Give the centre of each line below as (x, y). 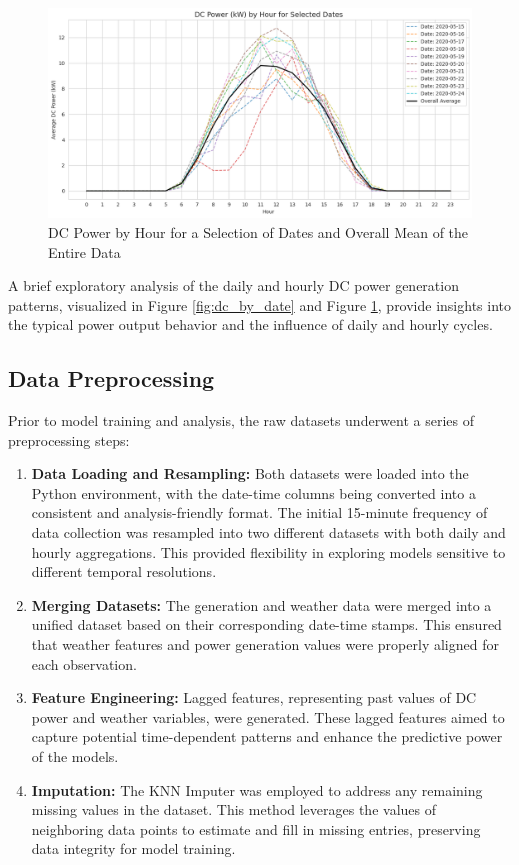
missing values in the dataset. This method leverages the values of (233, 809)
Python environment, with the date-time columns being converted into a (253, 492)
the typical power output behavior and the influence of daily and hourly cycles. (250, 324)
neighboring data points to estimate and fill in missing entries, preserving (256, 828)
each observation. (84, 663)
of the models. (75, 756)
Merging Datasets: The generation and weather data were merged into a (261, 604)
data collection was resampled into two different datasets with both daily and (268, 532)
